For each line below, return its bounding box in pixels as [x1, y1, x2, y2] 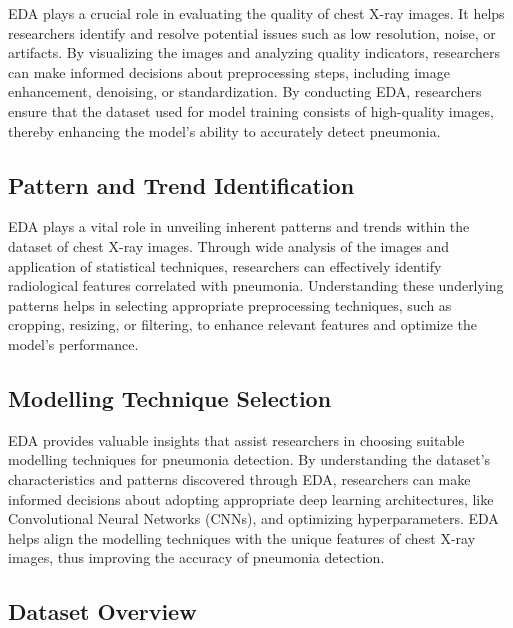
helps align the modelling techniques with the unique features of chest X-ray [8, 527, 476, 548]
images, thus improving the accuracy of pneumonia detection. [8, 547, 385, 568]
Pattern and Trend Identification [8, 169, 355, 200]
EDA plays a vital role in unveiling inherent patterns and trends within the [8, 216, 470, 237]
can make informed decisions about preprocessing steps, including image [8, 61, 450, 82]
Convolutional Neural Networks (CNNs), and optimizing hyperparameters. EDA [8, 508, 499, 529]
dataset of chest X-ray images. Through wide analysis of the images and [8, 235, 450, 256]
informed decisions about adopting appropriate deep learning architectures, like [8, 488, 494, 509]
